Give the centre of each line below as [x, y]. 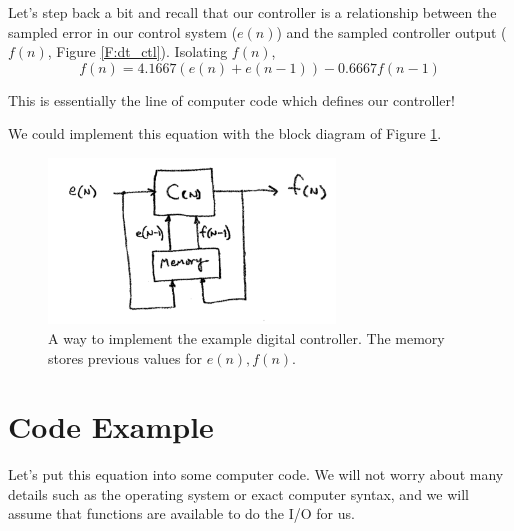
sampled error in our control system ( [123, 31]
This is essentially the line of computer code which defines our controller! [231, 99]
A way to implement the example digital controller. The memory [246, 337]
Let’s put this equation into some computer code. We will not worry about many [256, 474]
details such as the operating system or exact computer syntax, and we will [238, 493]
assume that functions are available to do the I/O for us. [181, 513]
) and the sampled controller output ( [391, 31]
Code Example [111, 426]
